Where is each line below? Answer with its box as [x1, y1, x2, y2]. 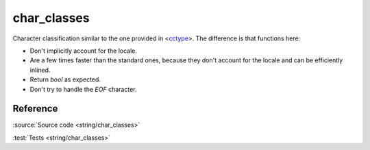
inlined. [29, 66, 51, 74]
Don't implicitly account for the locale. [29, 47, 137, 55]
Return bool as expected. [29, 75, 101, 84]
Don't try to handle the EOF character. [29, 85, 137, 93]
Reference [12, 103, 58, 114]
